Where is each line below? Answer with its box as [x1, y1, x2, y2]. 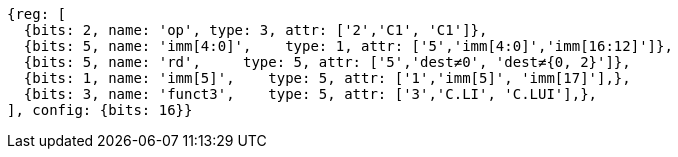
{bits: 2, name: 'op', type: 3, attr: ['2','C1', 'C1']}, [23, 22, 488, 38]
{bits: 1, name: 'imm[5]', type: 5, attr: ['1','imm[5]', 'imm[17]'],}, [23, 70, 631, 86]
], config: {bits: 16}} [7, 102, 193, 118]
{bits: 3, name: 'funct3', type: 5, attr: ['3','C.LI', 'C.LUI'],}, [23, 86, 598, 102]
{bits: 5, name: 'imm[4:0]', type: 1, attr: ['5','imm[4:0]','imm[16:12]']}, [23, 38, 673, 54]
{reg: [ [7, 6, 67, 22]
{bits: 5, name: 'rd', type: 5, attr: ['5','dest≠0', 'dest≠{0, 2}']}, [23, 54, 631, 70]
